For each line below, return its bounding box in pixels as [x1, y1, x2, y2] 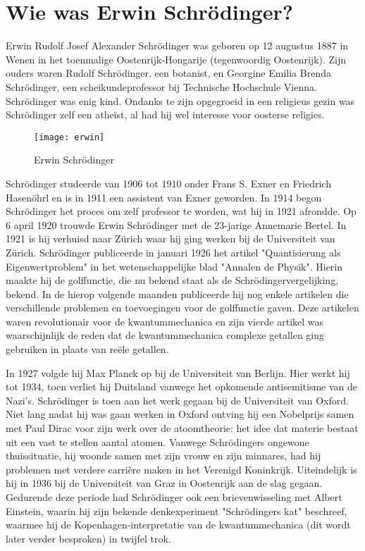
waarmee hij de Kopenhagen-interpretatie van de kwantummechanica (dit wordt [6, 517, 351, 532]
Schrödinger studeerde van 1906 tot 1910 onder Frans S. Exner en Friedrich [6, 175, 331, 190]
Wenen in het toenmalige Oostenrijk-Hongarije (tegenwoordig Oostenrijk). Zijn [6, 51, 346, 66]
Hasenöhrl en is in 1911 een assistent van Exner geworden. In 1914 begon [6, 190, 322, 204]
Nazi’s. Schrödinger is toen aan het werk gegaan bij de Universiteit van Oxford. [6, 392, 349, 407]
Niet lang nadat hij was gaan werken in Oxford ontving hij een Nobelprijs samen [6, 407, 354, 421]
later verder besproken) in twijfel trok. [6, 531, 171, 545]
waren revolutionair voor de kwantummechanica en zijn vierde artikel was [6, 314, 324, 328]
